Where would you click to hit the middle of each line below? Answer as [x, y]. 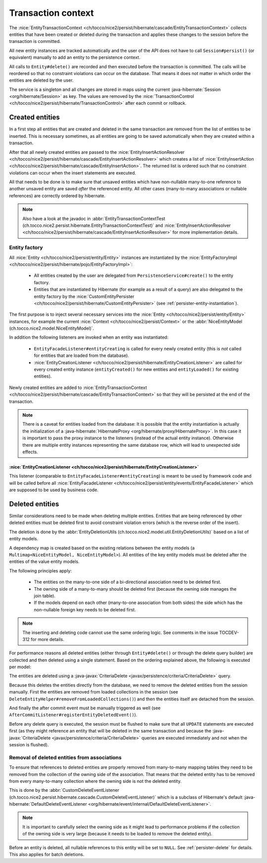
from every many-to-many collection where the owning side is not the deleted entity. [95, 781]
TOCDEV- [229, 632]
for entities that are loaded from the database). [82, 355]
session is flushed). [29, 744]
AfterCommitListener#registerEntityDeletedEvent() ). [73, 715]
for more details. [47, 639]
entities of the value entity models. [44, 561]
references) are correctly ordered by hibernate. [57, 196]
